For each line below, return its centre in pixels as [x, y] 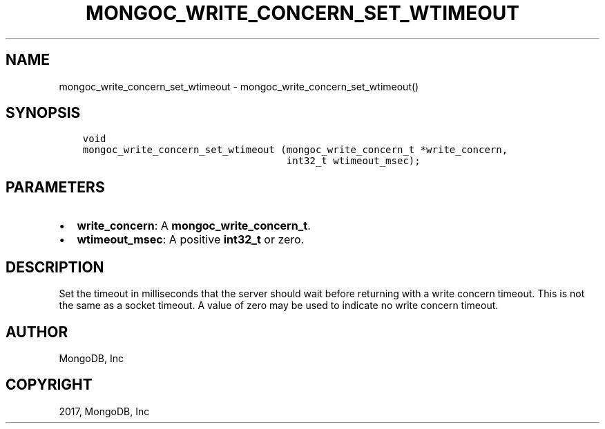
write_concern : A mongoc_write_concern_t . [194, 226]
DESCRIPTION [55, 267]
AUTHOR [37, 332]
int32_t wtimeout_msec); [353, 161]
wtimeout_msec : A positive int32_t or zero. [191, 240]
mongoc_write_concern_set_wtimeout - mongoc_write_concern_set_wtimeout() [239, 86]
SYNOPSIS [43, 113]
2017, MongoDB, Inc [104, 411]
